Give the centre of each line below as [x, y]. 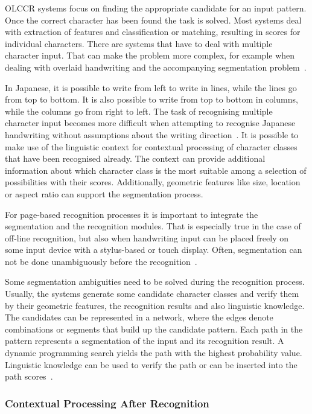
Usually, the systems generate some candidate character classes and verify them [152, 294]
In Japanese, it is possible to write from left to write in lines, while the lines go [151, 87]
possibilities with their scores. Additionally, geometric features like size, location [153, 182]
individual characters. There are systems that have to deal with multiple [139, 43]
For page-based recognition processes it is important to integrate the [132, 214]
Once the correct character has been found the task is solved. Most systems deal [153, 20]
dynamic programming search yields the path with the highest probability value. [154, 353]
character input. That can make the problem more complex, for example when [150, 55]
